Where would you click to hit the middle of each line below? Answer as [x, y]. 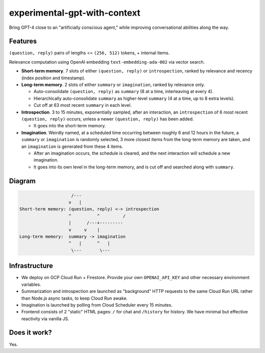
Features [23, 41]
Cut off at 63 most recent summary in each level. [83, 105]
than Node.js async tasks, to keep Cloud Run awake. [74, 298]
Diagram [22, 181]
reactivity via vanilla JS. [45, 319]
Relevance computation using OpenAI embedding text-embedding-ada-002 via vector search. [107, 62]
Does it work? [30, 333]
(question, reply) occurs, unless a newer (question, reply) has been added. [107, 119]
